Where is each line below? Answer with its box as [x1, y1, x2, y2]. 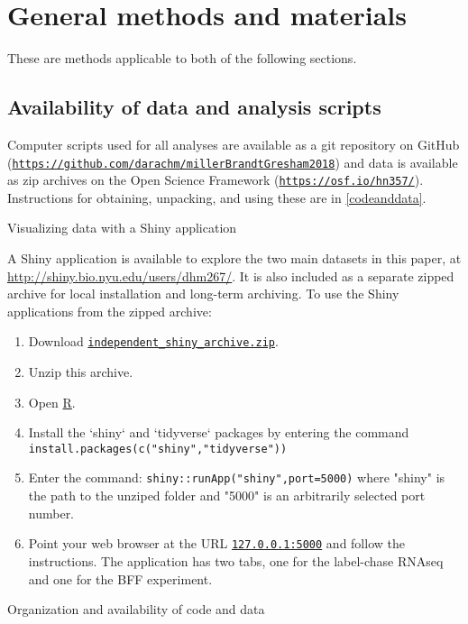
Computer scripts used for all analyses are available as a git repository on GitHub [7, 134, 460, 153]
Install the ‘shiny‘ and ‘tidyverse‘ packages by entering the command [28, 423, 409, 442]
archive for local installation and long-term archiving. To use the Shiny [7, 284, 399, 303]
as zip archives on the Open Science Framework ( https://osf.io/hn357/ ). [7, 170, 424, 189]
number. [28, 503, 75, 522]
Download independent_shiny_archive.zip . [28, 332, 279, 351]
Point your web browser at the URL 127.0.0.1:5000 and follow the [28, 534, 405, 553]
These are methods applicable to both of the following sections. [7, 49, 357, 68]
